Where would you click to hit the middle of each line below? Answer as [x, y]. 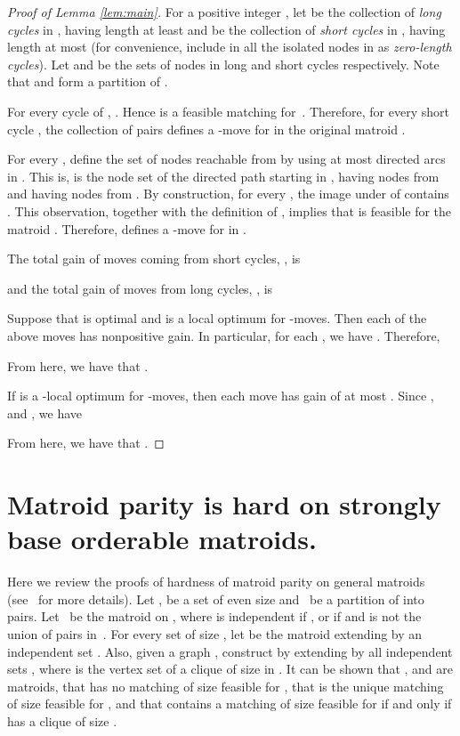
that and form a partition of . [88, 81]
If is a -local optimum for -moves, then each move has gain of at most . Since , [221, 396]
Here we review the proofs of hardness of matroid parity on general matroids [216, 582]
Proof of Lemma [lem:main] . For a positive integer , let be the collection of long [224, 12]
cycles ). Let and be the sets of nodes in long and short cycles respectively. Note [223, 64]
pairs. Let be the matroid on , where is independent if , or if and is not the [214, 616]
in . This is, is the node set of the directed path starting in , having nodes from [223, 176]
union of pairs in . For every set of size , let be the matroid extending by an [215, 633]
